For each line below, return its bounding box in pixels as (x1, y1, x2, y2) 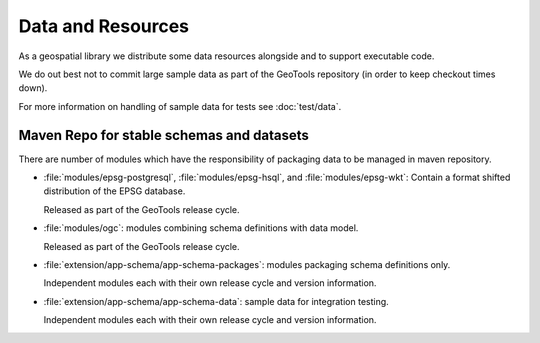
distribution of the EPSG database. (43, 185, 186, 197)
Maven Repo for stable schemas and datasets (18, 126, 310, 144)
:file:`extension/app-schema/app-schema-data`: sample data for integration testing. (43, 295, 389, 307)
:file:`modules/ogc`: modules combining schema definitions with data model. (43, 222, 359, 234)
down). (18, 82, 48, 94)
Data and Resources (18, 15, 190, 37)
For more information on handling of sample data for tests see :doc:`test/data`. (18, 100, 342, 112)
